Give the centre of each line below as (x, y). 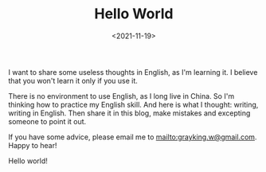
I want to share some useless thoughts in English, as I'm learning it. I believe (133, 72)
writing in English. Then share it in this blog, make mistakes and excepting (129, 113)
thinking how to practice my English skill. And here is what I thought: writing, (133, 104)
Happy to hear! (33, 145)
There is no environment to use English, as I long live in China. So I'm (121, 96)
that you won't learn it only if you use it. (73, 80)
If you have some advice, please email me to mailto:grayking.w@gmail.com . (133, 137)
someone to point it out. (47, 121)
